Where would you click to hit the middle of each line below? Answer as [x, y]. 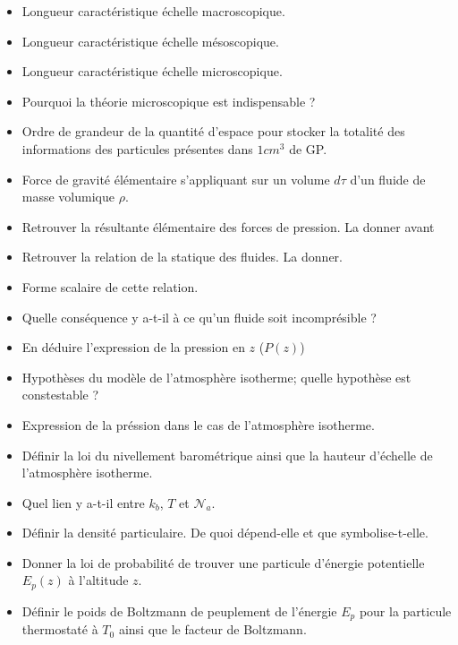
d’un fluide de [388, 179]
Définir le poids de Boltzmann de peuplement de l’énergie [179, 611]
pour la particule [405, 611]
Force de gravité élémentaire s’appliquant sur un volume [176, 179]
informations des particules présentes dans [137, 148]
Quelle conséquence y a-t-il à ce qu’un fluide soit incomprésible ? [199, 317]
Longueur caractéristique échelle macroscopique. [153, 11]
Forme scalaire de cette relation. [110, 286]
